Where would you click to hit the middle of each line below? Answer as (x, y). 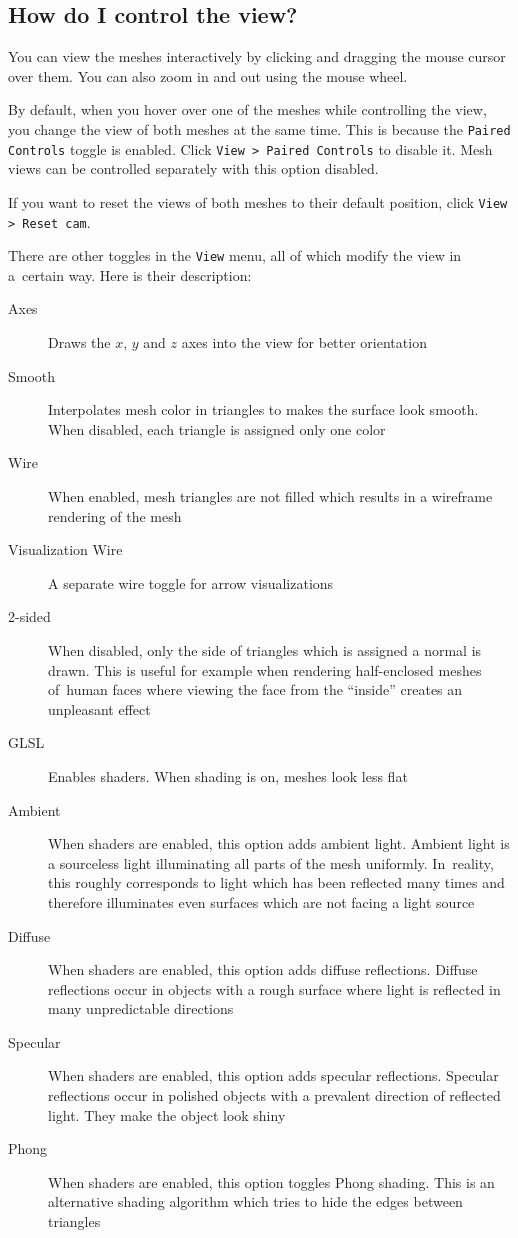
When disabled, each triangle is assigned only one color (217, 428)
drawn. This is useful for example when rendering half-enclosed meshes (265, 669)
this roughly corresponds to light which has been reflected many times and (276, 882)
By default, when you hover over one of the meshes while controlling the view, (247, 109)
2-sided (29, 616)
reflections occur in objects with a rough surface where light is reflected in (274, 988)
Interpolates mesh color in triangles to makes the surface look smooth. (263, 409)
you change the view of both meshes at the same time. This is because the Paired (259, 128)
